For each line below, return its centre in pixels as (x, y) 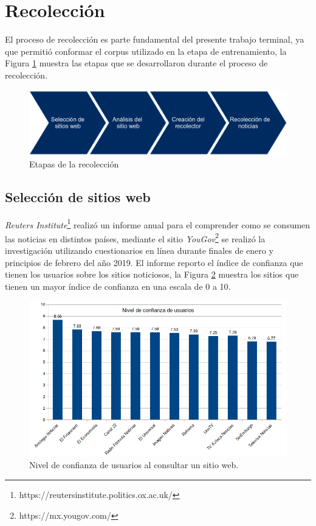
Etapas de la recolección (74, 163)
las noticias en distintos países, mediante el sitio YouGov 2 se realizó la (135, 237)
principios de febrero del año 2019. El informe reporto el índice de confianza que (154, 262)
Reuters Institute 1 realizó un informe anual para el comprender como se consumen (158, 223)
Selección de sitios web (78, 196)
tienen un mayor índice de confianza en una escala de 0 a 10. (118, 286)
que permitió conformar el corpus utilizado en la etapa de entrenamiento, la (146, 51)
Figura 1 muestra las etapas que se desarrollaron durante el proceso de (136, 63)
